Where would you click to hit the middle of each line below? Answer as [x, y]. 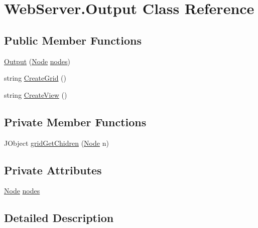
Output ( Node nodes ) [37, 61]
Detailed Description [59, 218]
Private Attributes [53, 170]
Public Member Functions [73, 40]
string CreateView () [36, 94]
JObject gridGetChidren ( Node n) [56, 143]
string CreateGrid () [35, 78]
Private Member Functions [75, 122]
